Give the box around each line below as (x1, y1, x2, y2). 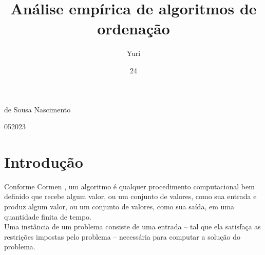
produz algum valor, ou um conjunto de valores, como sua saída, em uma (4, 201, 234, 211)
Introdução (4, 151, 83, 172)
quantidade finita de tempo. (4, 211, 91, 222)
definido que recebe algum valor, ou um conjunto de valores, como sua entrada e (4, 191, 257, 202)
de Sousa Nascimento (4, 104, 71, 114)
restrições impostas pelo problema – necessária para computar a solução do (4, 231, 241, 242)
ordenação (97, 18, 170, 39)
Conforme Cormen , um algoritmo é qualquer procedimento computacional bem (4, 181, 255, 191)
